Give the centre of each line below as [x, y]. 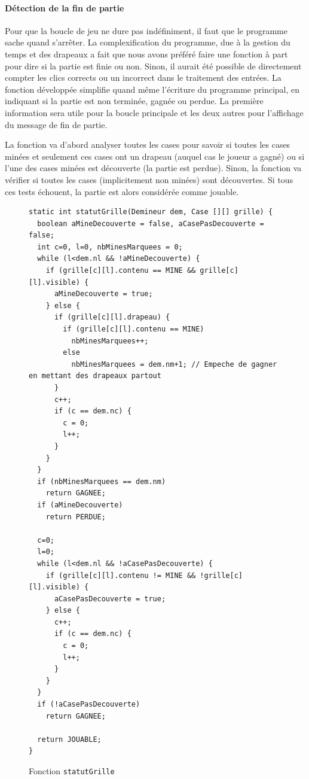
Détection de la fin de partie [65, 7]
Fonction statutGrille [72, 771]
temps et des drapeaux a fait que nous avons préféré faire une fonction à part [146, 54]
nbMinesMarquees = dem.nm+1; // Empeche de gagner [174, 364]
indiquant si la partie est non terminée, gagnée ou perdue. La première [134, 101]
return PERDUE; [76, 517]
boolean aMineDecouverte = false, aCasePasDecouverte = [151, 223]
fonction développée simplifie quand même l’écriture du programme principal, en [152, 89]
